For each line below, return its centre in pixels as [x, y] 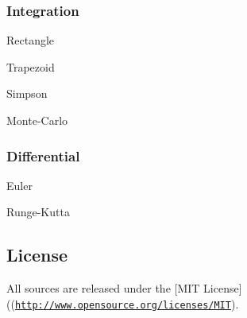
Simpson [27, 93]
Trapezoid [31, 66]
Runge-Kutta [38, 212]
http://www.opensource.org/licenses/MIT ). [127, 303]
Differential [43, 155]
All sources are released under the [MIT [103, 288]
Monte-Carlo [37, 120]
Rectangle [31, 40]
